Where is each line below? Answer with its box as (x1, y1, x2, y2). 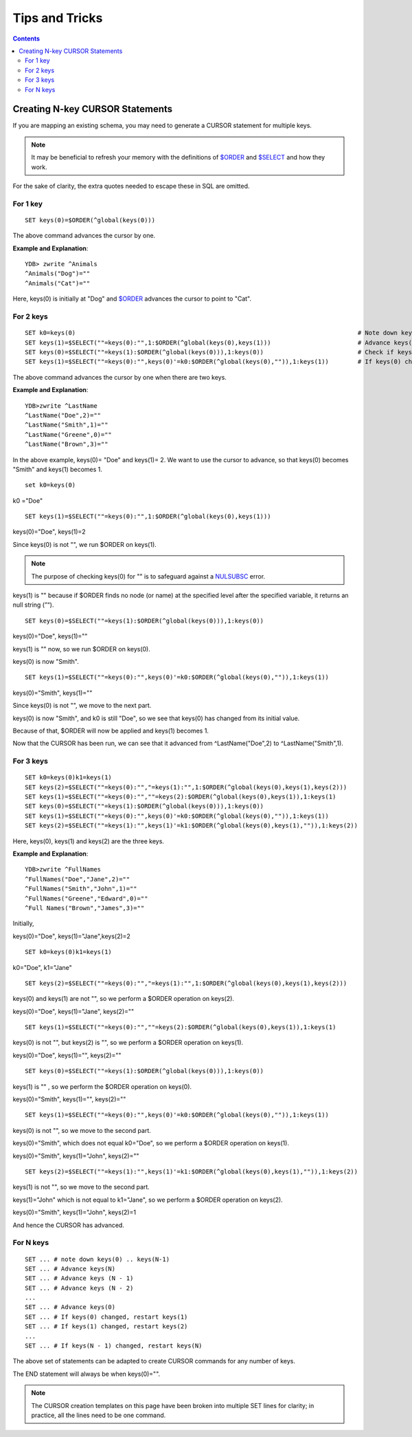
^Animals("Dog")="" (25, 270, 91, 278)
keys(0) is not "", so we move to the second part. (12, 1126, 151, 1134)
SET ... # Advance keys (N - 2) (25, 1284, 134, 1292)
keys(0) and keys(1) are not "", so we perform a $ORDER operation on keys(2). (12, 995, 235, 1003)
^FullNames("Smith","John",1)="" (25, 885, 137, 893)
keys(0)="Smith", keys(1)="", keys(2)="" (12, 1095, 126, 1103)
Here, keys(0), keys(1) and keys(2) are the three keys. (12, 836, 165, 845)
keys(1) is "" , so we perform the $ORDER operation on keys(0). (12, 1082, 192, 1090)
